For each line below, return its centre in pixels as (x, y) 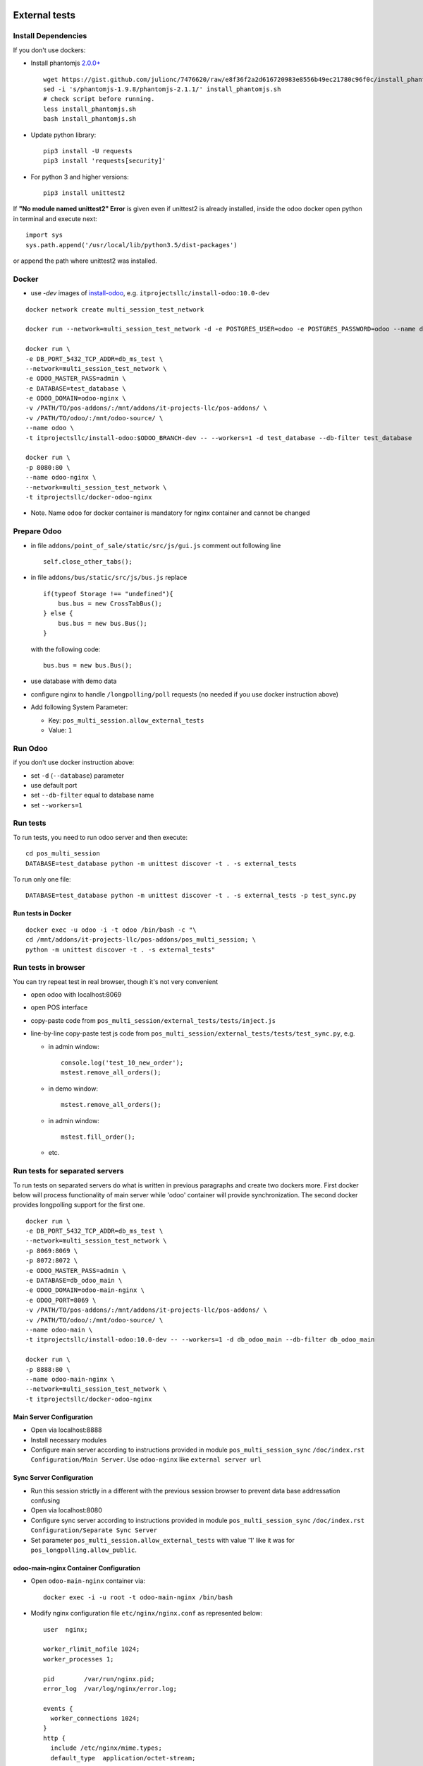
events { (58, 1708)
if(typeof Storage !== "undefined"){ (109, 594)
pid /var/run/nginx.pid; (99, 1679)
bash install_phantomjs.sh (90, 119)
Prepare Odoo (37, 531)
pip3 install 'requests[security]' (105, 161)
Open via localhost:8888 (66, 1430)
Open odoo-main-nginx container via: (88, 1581)
